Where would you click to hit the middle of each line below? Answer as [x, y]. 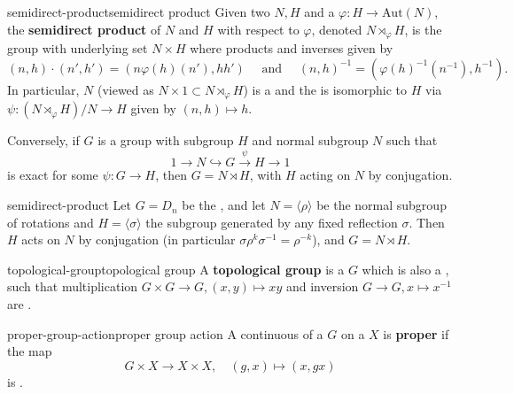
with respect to [258, 29]
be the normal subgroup [382, 205]
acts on [41, 239]
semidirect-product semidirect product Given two [139, 12]
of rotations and [51, 222]
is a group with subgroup [166, 140]
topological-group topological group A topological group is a [176, 269]
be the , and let [224, 205]
